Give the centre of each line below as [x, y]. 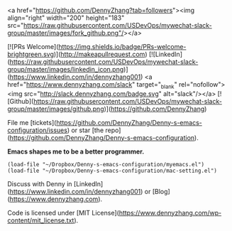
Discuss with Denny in [40, 183]
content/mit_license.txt [41, 220]
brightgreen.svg [31, 54]
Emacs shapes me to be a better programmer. [76, 151]
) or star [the [85, 130]
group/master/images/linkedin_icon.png [66, 69]
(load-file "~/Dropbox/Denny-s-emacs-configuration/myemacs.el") [106, 164]
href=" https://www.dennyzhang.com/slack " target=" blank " [92, 85]
